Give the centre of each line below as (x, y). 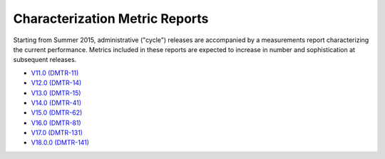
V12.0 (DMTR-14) (56, 83)
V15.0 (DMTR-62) (57, 113)
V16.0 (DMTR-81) (56, 123)
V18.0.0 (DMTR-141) (60, 143)
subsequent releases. (45, 60)
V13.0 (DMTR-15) (56, 93)
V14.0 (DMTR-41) (56, 103)
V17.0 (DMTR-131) (57, 133)
